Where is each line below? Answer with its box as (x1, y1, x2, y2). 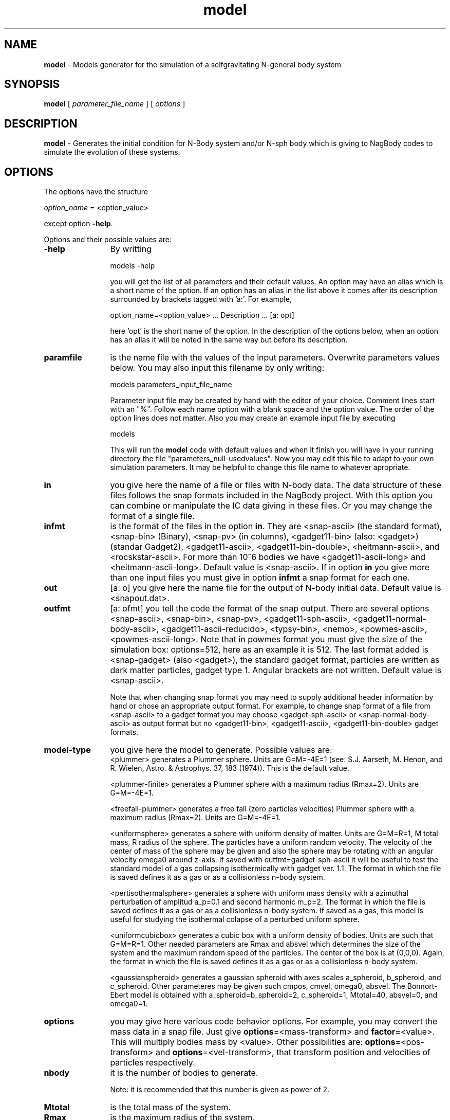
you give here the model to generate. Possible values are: (110, 745, 332, 755)
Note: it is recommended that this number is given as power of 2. (110, 1085, 330, 1094)
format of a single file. (110, 511, 195, 521)
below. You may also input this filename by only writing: (110, 363, 325, 373)
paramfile (44, 352, 82, 363)
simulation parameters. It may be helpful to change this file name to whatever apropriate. (110, 463, 410, 472)
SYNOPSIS (4, 78, 60, 91)
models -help (110, 261, 155, 270)
